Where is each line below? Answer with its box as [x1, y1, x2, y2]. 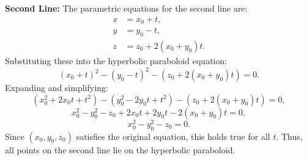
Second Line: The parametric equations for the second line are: [5, 2, 248, 14]
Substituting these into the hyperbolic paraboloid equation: [5, 54, 227, 67]
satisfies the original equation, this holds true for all [76, 129, 270, 142]
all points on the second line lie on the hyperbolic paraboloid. [5, 143, 235, 156]
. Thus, [276, 129, 303, 142]
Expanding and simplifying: [5, 81, 108, 94]
